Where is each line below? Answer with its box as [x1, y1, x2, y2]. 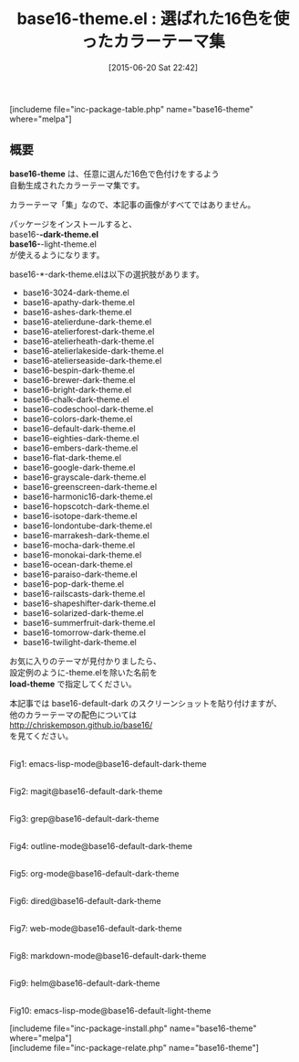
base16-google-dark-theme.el [22, 462, 136, 473]
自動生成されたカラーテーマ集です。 [9, 179, 145, 190]
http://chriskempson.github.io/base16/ [9, 719, 153, 730]
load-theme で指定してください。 [9, 678, 137, 689]
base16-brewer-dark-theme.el [22, 374, 136, 385]
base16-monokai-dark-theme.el [22, 549, 142, 560]
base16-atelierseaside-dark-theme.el [22, 355, 162, 366]
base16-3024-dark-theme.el [22, 287, 129, 298]
